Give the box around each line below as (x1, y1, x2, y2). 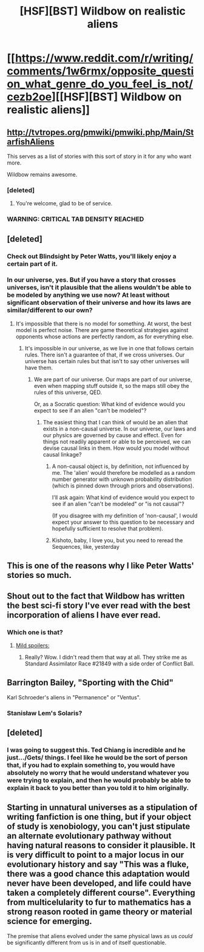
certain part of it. (7, 259, 58, 268)
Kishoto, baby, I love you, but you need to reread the (52, 536, 183, 544)
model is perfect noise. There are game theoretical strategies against (15, 326, 189, 333)
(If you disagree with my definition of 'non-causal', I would (52, 512, 198, 519)
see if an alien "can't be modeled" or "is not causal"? (52, 500, 185, 508)
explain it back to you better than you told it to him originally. (7, 783, 189, 792)
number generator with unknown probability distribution (52, 475, 192, 483)
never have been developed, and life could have (7, 879, 192, 889)
